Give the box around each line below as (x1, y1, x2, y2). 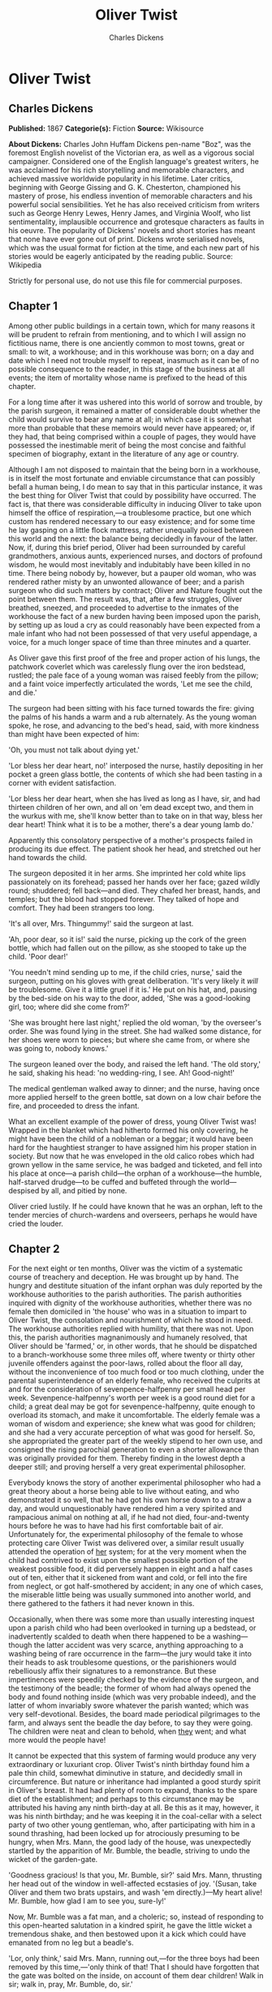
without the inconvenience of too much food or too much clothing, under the (8, 1367, 265, 1377)
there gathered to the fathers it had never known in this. (8, 1599, 195, 1609)
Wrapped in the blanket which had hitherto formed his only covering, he (8, 1125, 249, 1135)
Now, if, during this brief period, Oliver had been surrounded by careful (8, 542, 246, 552)
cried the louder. (8, 1219, 63, 1228)
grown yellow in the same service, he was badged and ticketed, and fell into (8, 1159, 262, 1169)
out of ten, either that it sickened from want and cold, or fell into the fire (8, 1573, 248, 1583)
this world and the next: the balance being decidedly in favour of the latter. (8, 534, 258, 543)
